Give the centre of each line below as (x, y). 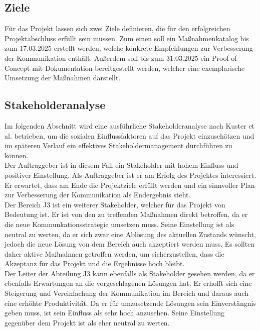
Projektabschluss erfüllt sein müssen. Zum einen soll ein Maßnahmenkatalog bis (127, 38)
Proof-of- (226, 58)
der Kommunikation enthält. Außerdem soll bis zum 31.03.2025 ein (107, 58)
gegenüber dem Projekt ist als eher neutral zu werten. (87, 322)
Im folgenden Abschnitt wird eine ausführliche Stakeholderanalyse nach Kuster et (130, 125)
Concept (17, 68)
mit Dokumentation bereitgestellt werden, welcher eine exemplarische (139, 68)
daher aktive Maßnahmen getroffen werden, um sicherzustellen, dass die (114, 253)
